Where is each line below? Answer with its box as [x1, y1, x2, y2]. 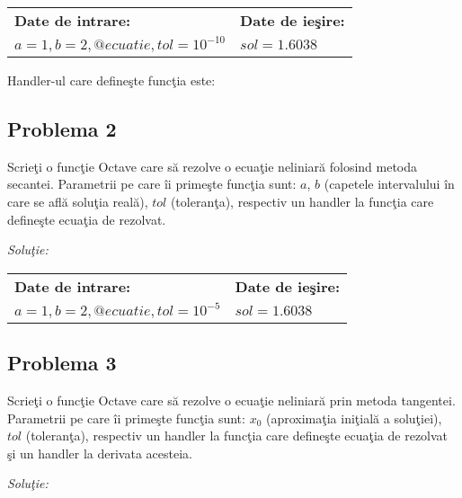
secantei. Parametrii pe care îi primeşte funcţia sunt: [7, 174, 297, 193]
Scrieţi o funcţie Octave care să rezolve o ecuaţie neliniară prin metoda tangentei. [7, 390, 456, 409]
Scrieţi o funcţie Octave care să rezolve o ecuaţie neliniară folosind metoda [7, 156, 418, 175]
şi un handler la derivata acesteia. [7, 443, 192, 462]
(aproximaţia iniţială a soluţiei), [265, 408, 442, 427]
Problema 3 [7, 349, 117, 377]
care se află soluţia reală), [7, 191, 148, 210]
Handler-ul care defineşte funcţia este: [7, 71, 216, 89]
